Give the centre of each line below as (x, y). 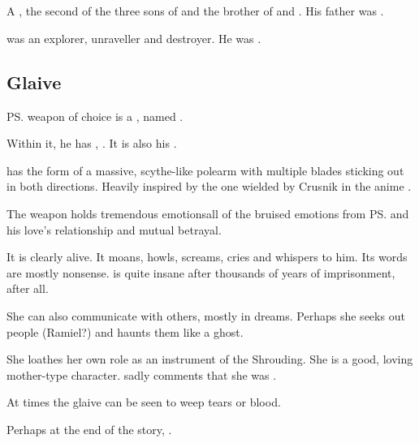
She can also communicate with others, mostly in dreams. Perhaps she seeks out (206, 315)
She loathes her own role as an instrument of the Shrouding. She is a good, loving (210, 359)
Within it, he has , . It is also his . (92, 143)
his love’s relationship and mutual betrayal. (114, 229)
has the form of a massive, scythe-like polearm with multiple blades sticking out (205, 170)
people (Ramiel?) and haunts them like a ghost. (125, 331)
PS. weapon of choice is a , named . (95, 116)
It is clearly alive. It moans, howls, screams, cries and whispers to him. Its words (207, 257)
